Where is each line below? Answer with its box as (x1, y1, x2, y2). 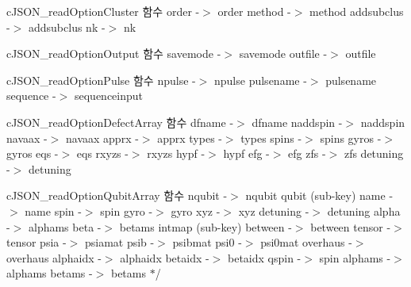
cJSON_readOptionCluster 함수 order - (6, 3, 200, 19)
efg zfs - (288, 145, 326, 162)
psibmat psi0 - (172, 234, 242, 251)
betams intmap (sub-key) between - (119, 218, 292, 235)
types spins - (240, 129, 302, 146)
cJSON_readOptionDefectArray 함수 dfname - (6, 113, 234, 130)
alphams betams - (6, 265, 93, 281)
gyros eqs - (6, 145, 59, 162)
